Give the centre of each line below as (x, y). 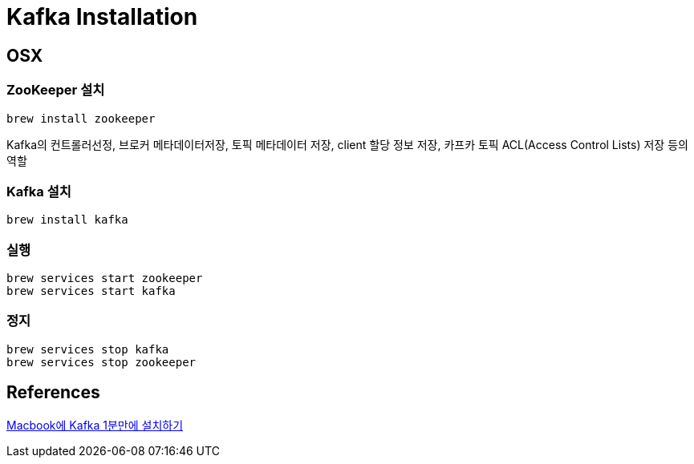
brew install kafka (67, 220)
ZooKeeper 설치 (56, 90)
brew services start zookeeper (105, 278)
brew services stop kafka (88, 349)
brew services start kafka (91, 291)
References (53, 393)
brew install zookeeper (81, 118)
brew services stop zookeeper (101, 362)
